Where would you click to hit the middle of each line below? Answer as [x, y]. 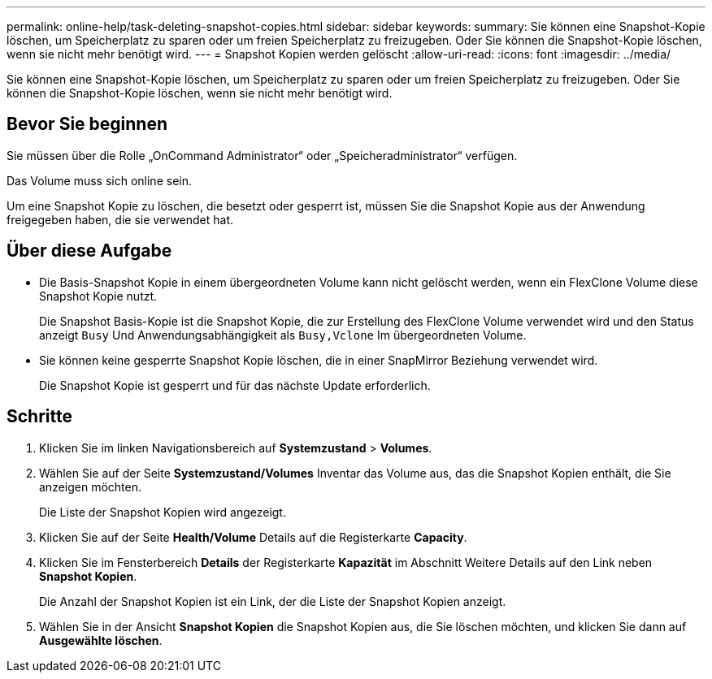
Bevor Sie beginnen [87, 124]
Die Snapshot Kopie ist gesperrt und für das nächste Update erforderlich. [235, 385]
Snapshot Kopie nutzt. [98, 296]
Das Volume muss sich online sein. [99, 180]
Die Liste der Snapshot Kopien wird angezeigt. [163, 512]
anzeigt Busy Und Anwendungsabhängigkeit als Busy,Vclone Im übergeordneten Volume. [283, 335]
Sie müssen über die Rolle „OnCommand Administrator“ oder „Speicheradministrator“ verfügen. [262, 155]
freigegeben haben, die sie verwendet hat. [120, 219]
